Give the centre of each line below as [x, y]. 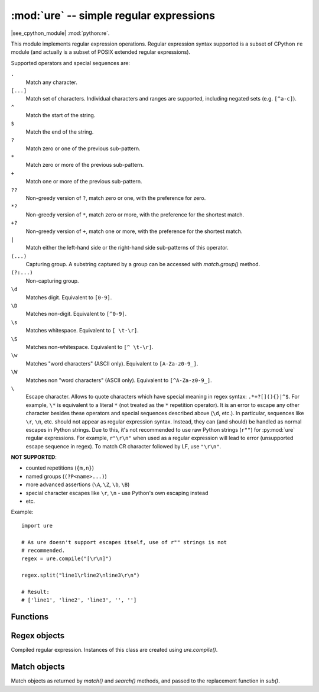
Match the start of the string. [61, 115]
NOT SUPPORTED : [34, 457]
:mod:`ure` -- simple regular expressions [113, 15]
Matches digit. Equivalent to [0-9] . [69, 297]
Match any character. [52, 82]
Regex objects [38, 636]
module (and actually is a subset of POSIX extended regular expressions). [101, 52]
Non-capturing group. [52, 280]
